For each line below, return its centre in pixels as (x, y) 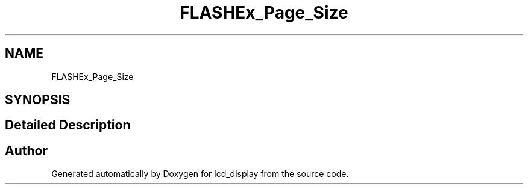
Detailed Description (68, 125)
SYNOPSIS (38, 100)
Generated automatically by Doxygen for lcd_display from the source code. (200, 174)
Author (26, 150)
